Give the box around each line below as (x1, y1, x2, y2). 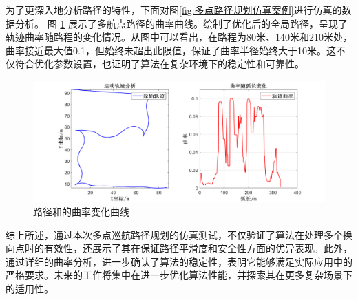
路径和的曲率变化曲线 (33, 204, 129, 218)
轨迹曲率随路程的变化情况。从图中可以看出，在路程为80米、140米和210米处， (6, 30, 352, 44)
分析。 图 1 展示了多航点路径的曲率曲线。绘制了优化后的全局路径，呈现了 (14, 16, 348, 30)
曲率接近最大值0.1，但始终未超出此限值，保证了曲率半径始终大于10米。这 (6, 43, 336, 57)
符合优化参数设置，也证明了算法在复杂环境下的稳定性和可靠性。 (14, 56, 304, 71)
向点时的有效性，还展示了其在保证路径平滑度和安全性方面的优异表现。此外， (6, 241, 352, 255)
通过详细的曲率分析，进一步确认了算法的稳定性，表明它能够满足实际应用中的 (6, 254, 352, 268)
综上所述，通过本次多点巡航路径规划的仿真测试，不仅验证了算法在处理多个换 (6, 227, 352, 242)
